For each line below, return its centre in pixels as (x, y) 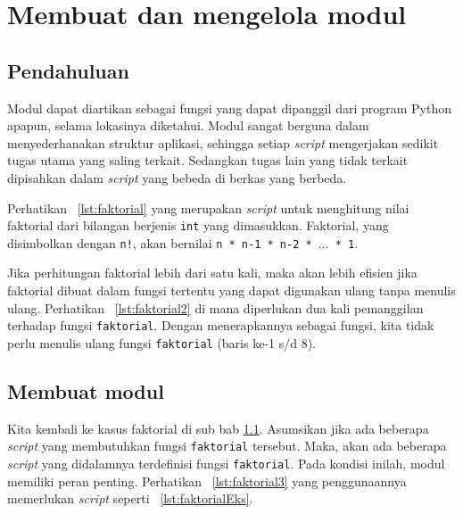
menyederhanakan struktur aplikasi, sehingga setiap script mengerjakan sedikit (223, 142)
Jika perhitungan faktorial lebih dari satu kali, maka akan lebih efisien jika (212, 273)
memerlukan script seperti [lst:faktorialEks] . (130, 498)
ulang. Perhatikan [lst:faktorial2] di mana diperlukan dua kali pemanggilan (215, 307)
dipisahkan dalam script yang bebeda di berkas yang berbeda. (177, 177)
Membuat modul (86, 390)
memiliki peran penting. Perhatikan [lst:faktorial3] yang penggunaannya (207, 481)
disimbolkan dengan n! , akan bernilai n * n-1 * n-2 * (160, 242)
